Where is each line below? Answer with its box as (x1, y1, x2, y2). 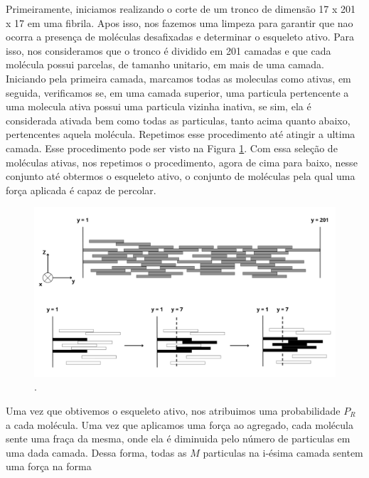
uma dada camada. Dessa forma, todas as (6, 445, 187, 460)
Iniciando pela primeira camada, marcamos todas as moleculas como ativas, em (6, 70, 351, 85)
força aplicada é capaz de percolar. (6, 182, 156, 197)
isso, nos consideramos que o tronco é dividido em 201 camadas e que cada (6, 43, 331, 58)
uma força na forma (6, 459, 92, 474)
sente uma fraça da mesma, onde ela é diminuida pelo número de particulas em (6, 431, 351, 446)
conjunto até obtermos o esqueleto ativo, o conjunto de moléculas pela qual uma (6, 169, 355, 184)
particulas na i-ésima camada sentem (203, 445, 363, 460)
